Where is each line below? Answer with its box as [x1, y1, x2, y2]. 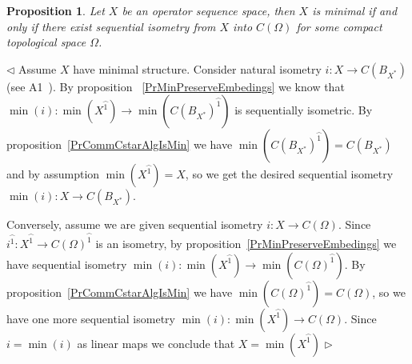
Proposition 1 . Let [6, 2, 105, 18]
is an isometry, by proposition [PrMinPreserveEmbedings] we [95, 235, 397, 252]
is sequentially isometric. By [234, 102, 373, 118]
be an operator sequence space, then [122, 2, 295, 18]
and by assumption [6, 166, 100, 182]
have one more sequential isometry [6, 310, 175, 326]
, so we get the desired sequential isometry [185, 166, 394, 182]
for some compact [296, 18, 382, 34]
